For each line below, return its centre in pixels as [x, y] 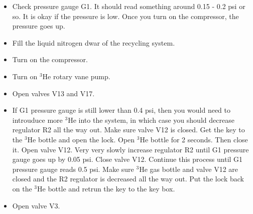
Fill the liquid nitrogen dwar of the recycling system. [94, 42]
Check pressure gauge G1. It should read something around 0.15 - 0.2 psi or [129, 6]
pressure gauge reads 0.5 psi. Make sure [73, 169]
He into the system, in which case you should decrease [151, 120]
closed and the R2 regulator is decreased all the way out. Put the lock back [128, 179]
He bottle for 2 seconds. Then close [194, 139]
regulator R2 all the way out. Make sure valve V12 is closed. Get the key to [129, 130]
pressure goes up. [39, 26]
